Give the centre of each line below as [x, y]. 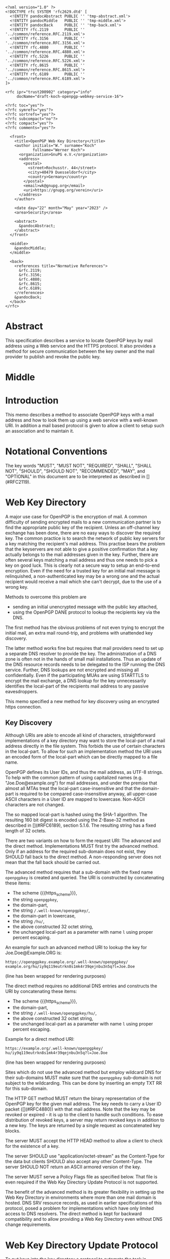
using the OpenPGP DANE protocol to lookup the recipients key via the [86, 612]
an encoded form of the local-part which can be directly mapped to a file [81, 756]
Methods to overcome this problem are [46, 597]
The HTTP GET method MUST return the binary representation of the [77, 1098]
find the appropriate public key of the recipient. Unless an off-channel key [82, 527]
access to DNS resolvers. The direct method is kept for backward [74, 1214]
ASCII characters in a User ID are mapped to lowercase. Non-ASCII [75, 799]
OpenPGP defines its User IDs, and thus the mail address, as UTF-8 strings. [84, 772]
